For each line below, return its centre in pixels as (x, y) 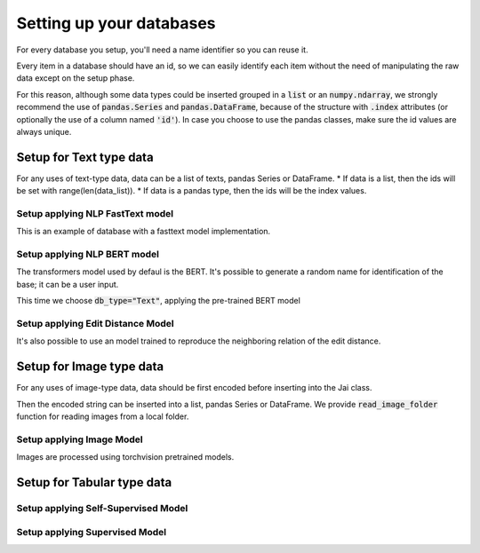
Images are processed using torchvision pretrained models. (125, 457)
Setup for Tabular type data (94, 482)
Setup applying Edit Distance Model (95, 324)
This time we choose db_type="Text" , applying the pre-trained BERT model (159, 301)
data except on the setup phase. (76, 78)
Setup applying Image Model (80, 439)
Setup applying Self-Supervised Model (102, 508)
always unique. (44, 131)
